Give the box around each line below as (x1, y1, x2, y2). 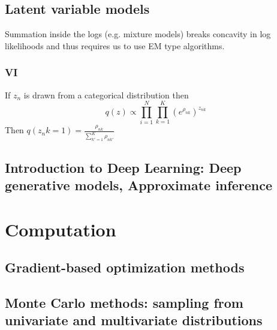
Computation (5, 217, 116, 241)
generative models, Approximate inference (5, 175, 272, 194)
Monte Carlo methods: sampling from (5, 293, 243, 311)
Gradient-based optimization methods (5, 258, 245, 277)
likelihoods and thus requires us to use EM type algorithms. (5, 39, 225, 52)
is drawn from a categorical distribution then (23, 88, 189, 101)
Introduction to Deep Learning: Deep (5, 158, 242, 176)
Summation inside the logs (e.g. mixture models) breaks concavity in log (5, 28, 271, 40)
